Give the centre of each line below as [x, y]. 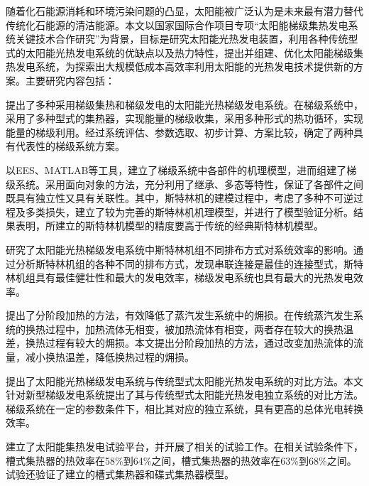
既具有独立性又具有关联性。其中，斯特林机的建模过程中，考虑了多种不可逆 [180, 198]
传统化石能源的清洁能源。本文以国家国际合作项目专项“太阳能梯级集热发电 [177, 25]
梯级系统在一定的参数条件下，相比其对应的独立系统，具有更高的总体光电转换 [184, 408]
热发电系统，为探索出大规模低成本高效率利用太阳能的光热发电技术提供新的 [180, 66]
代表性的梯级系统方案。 [70, 146]
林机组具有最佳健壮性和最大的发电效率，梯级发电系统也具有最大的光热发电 [180, 277]
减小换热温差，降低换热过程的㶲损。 [110, 357]
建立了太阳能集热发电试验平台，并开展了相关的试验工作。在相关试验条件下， [184, 447]
